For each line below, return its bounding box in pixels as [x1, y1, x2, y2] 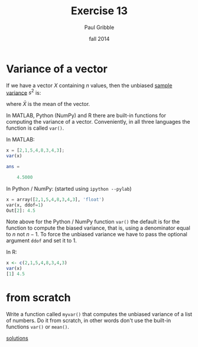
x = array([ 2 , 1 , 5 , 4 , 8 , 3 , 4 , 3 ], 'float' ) [6, 197, 105, 203]
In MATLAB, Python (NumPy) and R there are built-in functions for [6, 112, 167, 119]
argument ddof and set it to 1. [6, 237, 77, 244]
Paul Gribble [84, 24, 115, 31]
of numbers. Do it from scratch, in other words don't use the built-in [6, 317, 171, 324]
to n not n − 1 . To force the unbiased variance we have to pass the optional [6, 231, 187, 238]
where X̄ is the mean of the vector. [6, 101, 90, 108]
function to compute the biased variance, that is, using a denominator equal [6, 224, 190, 232]
